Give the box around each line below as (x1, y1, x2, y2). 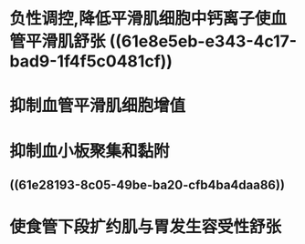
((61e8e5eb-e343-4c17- (109, 31, 298, 52)
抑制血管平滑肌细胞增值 (9, 96, 186, 117)
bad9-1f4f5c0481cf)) (9, 51, 174, 72)
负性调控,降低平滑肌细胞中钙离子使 (9, 8, 271, 29)
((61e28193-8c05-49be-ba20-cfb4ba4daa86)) (9, 177, 286, 192)
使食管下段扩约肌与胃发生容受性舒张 (9, 217, 282, 238)
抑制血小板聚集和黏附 (9, 140, 171, 161)
